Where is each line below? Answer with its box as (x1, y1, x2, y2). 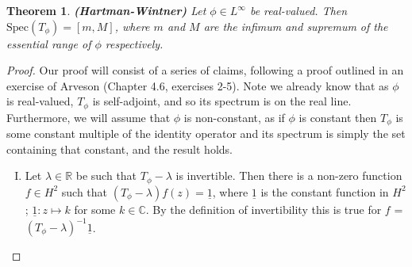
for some (74, 200, 116, 217)
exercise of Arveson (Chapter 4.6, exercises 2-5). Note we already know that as (6, 77, 389, 93)
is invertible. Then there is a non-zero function (175, 167, 402, 184)
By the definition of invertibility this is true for (152, 200, 382, 217)
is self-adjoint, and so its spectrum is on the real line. (92, 93, 352, 109)
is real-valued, (6, 93, 74, 109)
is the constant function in (260, 183, 389, 200)
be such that (75, 167, 137, 184)
